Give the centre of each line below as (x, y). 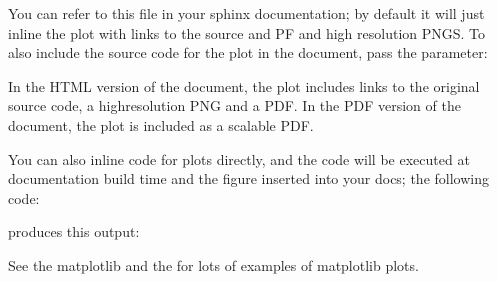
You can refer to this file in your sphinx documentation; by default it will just (246, 13)
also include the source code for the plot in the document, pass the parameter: (248, 52)
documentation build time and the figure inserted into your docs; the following (248, 178)
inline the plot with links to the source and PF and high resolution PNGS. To (247, 32)
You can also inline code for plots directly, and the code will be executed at (239, 158)
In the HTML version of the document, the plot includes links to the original (244, 85)
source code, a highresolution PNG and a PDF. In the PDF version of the (234, 105)
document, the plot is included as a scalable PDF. (161, 124)
